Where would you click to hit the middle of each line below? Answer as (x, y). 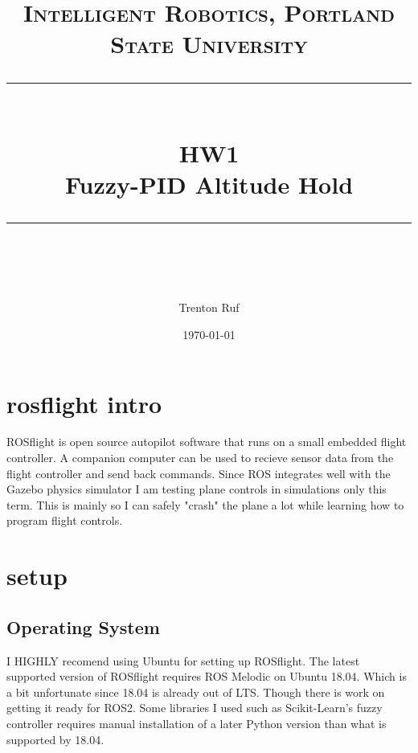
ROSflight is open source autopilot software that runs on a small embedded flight (207, 442)
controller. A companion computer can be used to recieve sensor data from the (200, 458)
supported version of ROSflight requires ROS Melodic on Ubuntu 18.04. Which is (207, 676)
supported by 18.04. (55, 739)
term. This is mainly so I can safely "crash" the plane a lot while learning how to (205, 504)
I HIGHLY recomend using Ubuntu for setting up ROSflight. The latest (183, 660)
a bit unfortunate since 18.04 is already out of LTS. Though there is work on (196, 692)
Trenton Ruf (209, 307)
